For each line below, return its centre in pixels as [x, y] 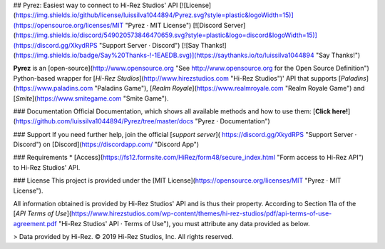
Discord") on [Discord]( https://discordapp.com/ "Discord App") [106, 144]
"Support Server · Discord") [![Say [149, 45]
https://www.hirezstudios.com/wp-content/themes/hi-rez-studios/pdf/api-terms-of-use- [202, 213]
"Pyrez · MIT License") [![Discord [174, 25]
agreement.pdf [35, 223]
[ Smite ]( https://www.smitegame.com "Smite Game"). [91, 98]
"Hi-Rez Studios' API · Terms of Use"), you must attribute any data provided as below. [184, 223]
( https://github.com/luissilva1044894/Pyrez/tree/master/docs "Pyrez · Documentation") [142, 121]
